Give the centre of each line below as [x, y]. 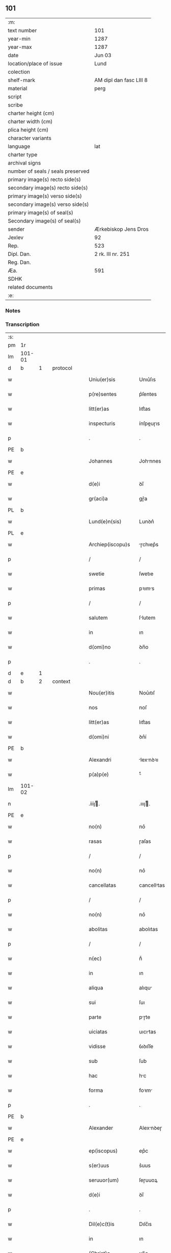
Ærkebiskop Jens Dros [122, 229]
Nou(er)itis [102, 693]
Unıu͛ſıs [148, 380]
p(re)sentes [103, 394]
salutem [98, 618]
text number [22, 30]
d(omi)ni [99, 737]
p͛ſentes [148, 394]
